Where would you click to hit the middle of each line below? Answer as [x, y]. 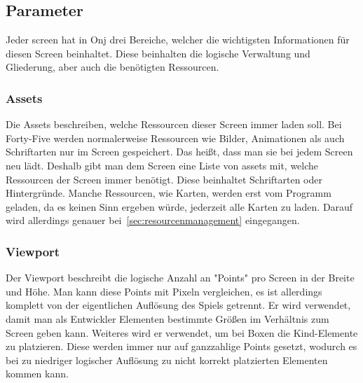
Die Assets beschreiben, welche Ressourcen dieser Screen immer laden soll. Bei [174, 124]
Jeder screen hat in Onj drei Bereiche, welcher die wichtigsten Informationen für [178, 40]
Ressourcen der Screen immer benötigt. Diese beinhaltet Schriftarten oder [164, 179]
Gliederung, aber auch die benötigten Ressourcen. [112, 67]
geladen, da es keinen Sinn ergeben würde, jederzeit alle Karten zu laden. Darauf [179, 206]
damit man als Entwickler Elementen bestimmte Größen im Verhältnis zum [167, 318]
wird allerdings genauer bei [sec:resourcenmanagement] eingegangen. [153, 220]
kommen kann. [37, 374]
